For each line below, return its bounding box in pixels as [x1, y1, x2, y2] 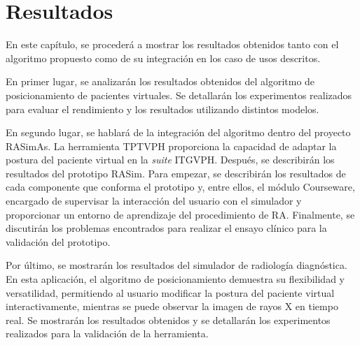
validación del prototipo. [6, 234, 111, 249]
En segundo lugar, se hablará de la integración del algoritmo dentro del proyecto [6, 125, 351, 140]
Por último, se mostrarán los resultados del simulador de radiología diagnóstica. [6, 258, 347, 272]
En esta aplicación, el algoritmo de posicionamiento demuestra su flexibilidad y [6, 272, 345, 286]
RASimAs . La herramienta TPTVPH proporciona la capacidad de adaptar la [6, 138, 337, 153]
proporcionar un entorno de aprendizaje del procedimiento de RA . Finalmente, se [6, 207, 355, 221]
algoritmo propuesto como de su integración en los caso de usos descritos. [6, 50, 321, 65]
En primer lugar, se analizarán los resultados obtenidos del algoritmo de [6, 74, 315, 89]
